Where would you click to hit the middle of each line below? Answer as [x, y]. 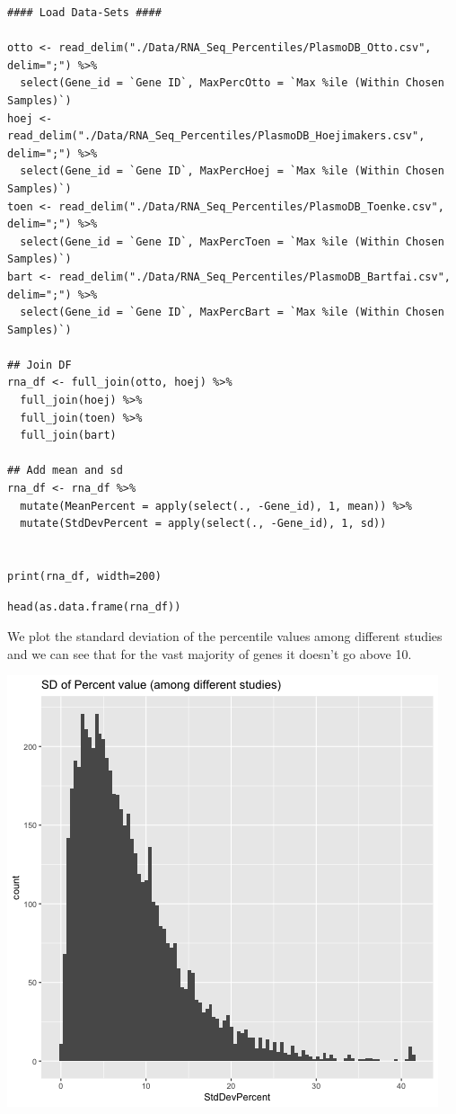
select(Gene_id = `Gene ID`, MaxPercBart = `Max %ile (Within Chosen [232, 312]
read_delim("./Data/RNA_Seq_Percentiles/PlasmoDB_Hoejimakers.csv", [216, 136]
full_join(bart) [68, 436]
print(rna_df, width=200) [84, 576]
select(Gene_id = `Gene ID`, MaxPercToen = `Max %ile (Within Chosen [232, 241]
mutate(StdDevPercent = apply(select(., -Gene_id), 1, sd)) [203, 524]
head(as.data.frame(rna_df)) [94, 606]
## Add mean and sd [65, 471]
